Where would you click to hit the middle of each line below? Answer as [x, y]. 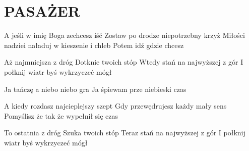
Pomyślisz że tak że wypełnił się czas [61, 115]
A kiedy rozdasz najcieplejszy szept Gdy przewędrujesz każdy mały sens [115, 106]
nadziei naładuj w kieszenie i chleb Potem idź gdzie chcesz [94, 45]
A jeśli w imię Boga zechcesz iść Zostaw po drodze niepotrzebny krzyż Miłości [125, 35]
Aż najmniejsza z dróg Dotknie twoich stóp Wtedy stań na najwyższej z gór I [124, 62]
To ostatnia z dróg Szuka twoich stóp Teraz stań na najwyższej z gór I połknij [125, 133]
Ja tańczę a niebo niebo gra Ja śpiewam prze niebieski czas [95, 89]
